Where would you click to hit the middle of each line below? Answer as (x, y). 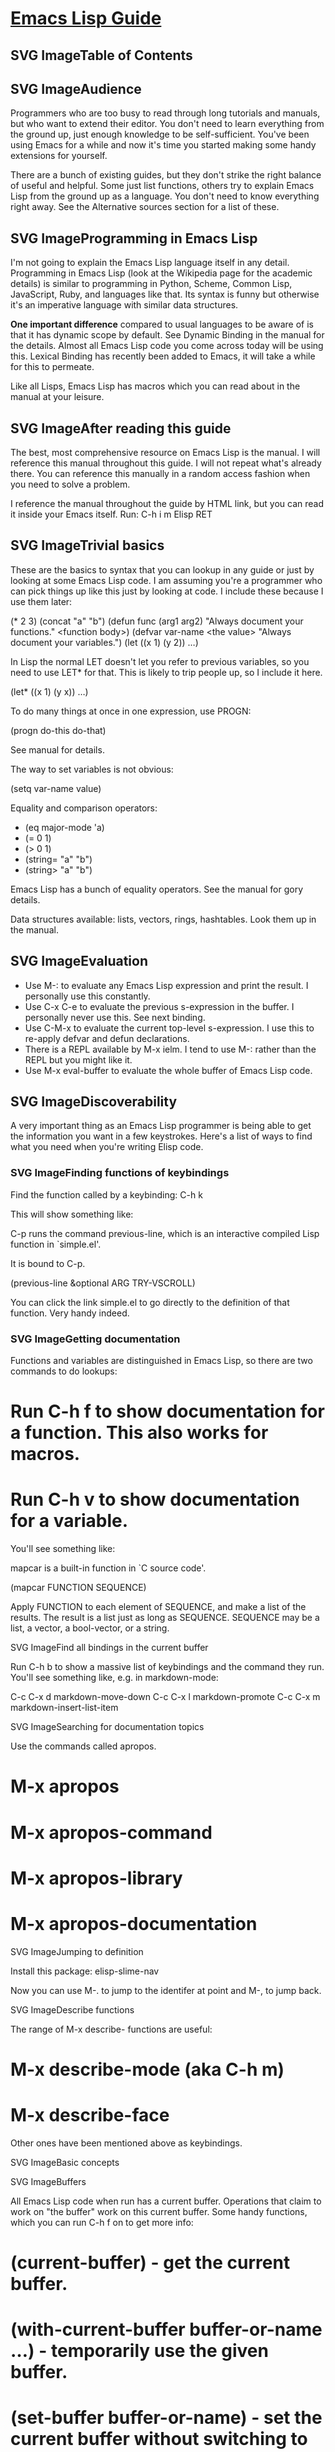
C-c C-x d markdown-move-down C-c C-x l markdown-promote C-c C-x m (165, 1697)
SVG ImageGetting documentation (95, 1339)
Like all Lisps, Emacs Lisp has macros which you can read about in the (155, 386)
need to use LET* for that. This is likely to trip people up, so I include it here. (166, 672)
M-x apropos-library (96, 1878)
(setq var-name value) (56, 788)
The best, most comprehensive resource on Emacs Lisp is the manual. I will (165, 453)
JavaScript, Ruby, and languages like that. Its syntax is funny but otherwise (165, 294)
